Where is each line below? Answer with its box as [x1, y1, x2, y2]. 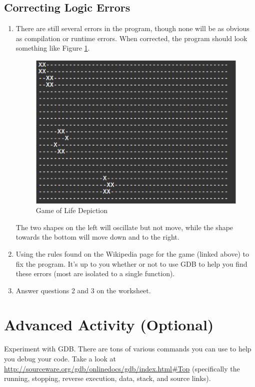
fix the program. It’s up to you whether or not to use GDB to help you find [15, 258, 247, 269]
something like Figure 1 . [15, 43, 90, 53]
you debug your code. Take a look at [4, 353, 116, 364]
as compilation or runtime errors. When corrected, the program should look [15, 33, 247, 43]
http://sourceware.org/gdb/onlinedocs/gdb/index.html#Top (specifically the [4, 363, 240, 373]
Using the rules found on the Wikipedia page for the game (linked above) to [15, 248, 249, 259]
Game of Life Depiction [35, 205, 108, 216]
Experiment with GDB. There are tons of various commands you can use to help [4, 343, 251, 354]
